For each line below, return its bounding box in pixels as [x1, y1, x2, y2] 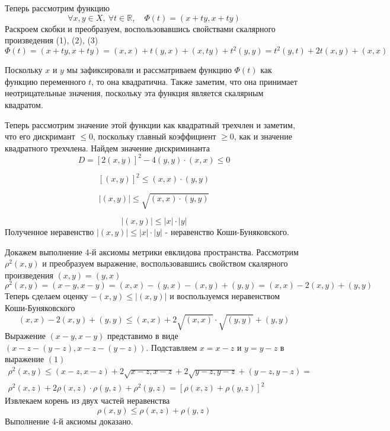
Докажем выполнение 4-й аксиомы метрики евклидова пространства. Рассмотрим [5, 245, 299, 258]
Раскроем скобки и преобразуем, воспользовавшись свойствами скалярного [5, 22, 276, 34]
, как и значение [234, 130, 292, 142]
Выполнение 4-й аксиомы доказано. [5, 414, 133, 427]
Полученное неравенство [5, 225, 94, 237]
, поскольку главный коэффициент [92, 130, 216, 142]
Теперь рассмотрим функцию [5, 2, 110, 14]
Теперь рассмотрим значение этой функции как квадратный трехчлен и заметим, [5, 118, 295, 131]
